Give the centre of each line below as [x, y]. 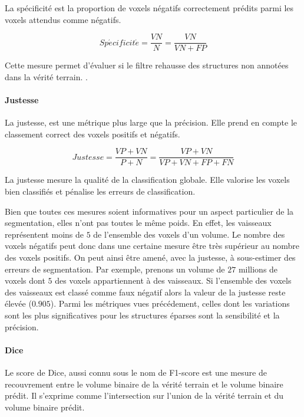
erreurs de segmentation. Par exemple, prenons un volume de [115, 269]
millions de [258, 269]
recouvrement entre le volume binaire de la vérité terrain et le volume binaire [144, 384]
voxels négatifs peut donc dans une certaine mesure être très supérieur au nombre [152, 246]
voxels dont [25, 280]
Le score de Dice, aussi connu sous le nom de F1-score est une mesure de [136, 372]
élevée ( [18, 303]
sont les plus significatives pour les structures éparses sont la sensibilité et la [142, 315]
